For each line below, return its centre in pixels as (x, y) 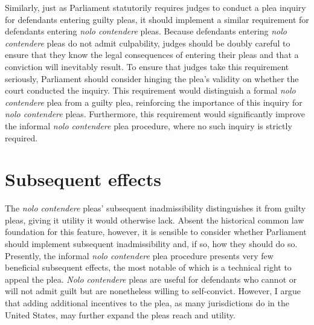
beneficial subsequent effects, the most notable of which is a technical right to (148, 267)
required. (21, 137)
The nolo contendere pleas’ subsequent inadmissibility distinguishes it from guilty (155, 208)
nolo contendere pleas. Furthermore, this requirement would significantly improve (155, 114)
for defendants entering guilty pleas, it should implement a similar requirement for (157, 19)
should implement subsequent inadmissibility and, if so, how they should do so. (151, 244)
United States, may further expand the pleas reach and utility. (120, 314)
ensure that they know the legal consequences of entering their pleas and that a (152, 55)
